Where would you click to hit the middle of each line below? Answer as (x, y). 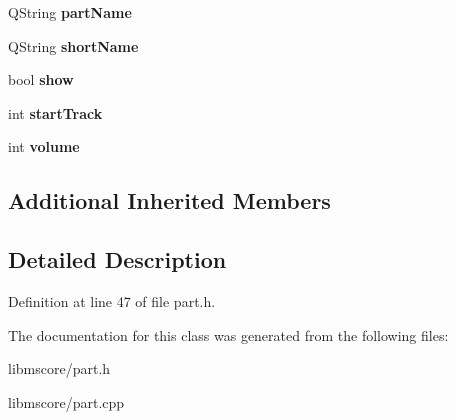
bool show (41, 79)
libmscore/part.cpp (66, 401)
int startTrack (55, 112)
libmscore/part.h (59, 368)
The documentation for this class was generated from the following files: (228, 334)
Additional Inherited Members (169, 200)
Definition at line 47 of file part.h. (112, 300)
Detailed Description (117, 259)
